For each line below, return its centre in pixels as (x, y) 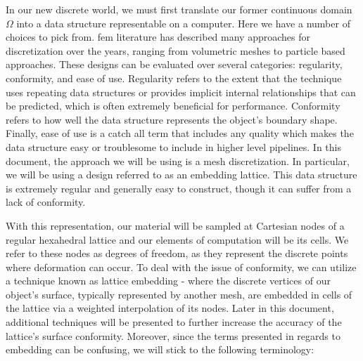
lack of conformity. (46, 202)
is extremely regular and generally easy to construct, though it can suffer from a (179, 188)
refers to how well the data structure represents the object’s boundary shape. (172, 119)
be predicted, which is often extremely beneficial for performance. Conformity (173, 106)
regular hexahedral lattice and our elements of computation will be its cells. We (177, 239)
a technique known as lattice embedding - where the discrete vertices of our (168, 281)
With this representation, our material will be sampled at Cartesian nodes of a (175, 225)
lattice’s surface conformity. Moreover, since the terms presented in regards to (173, 335)
